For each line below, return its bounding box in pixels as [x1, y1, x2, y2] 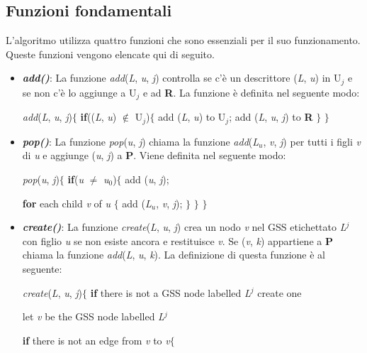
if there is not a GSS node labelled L [90, 285, 251, 300]
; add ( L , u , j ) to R [229, 109, 313, 124]
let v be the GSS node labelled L [22, 309, 164, 324]
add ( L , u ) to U [158, 109, 226, 124]
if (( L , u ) [80, 109, 117, 124]
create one [257, 285, 302, 300]
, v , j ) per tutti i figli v [263, 134, 361, 148]
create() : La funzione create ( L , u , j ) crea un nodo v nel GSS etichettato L [22, 219, 346, 234]
